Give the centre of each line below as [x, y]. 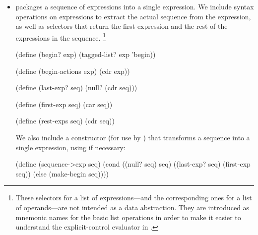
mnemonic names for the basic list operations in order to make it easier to [128, 217]
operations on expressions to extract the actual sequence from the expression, [133, 16]
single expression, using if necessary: [70, 147]
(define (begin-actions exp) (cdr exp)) [73, 71]
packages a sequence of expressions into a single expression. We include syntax [135, 6]
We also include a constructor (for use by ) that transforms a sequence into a [133, 137]
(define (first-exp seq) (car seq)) [64, 104]
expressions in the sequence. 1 [61, 37]
